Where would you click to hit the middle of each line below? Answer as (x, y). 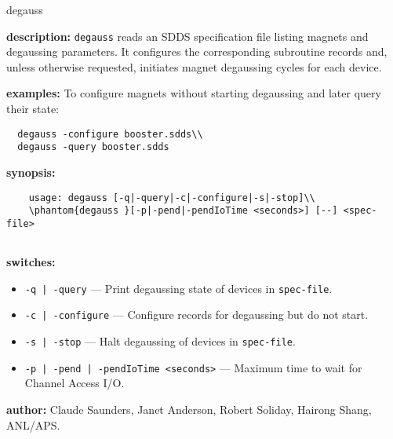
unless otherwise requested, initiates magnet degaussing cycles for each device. (194, 66)
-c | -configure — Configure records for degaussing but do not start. (196, 315)
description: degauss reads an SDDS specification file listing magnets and (187, 36)
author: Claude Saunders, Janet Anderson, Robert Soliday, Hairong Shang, (189, 409)
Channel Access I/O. (75, 383)
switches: (31, 262)
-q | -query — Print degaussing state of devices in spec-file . (178, 288)
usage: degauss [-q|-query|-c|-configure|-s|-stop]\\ (172, 198)
